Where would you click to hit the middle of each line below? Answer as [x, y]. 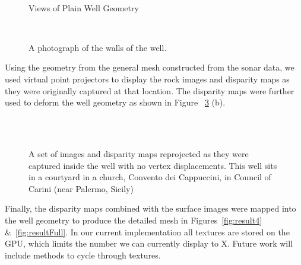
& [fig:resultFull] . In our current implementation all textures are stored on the [147, 232]
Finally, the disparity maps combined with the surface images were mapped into [150, 208]
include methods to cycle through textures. [83, 255]
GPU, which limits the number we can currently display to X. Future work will [149, 243]
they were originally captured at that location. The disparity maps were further [150, 90]
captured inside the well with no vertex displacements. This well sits [153, 165]
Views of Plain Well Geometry [84, 7]
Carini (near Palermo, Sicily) [81, 188]
